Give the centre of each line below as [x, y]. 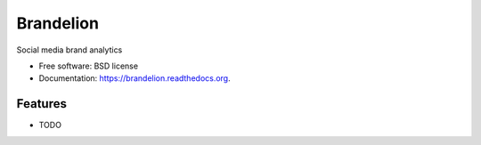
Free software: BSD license [88, 66]
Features [41, 104]
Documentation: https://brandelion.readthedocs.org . [135, 78]
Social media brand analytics [69, 50]
